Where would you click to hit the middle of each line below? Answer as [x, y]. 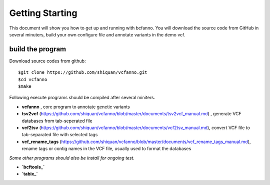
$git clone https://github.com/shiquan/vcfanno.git [83, 73]
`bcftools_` [33, 167]
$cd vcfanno [33, 79]
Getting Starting [43, 13]
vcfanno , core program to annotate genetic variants [76, 107]
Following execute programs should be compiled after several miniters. [82, 98]
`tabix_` [30, 174]
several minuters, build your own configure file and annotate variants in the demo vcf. [97, 34]
